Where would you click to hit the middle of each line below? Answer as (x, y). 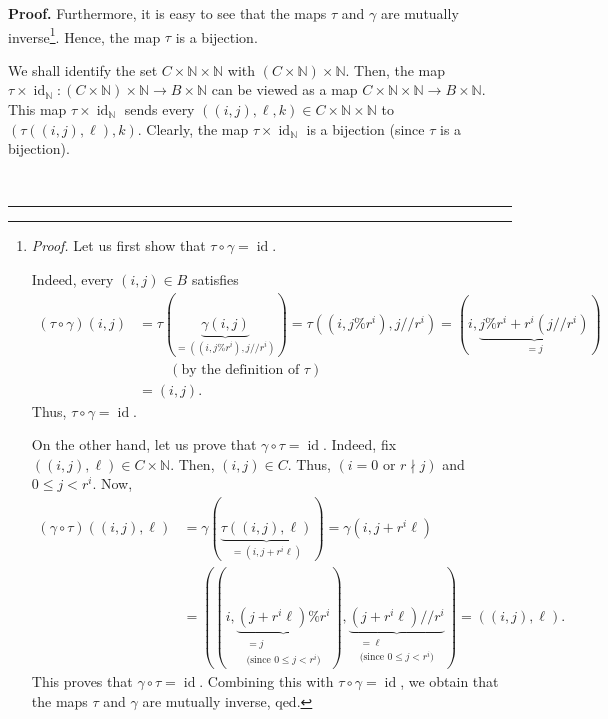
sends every (159, 109)
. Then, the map (395, 69)
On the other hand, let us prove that (144, 444)
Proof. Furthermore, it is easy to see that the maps (167, 13)
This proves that (82, 680)
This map (37, 109)
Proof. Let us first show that (118, 245)
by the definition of (240, 369)
